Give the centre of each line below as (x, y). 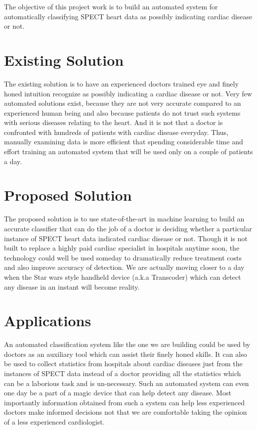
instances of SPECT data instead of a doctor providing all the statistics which (123, 373)
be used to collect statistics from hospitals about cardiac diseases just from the (123, 364)
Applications (48, 321)
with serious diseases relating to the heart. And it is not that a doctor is (113, 122)
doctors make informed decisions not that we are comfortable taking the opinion (126, 412)
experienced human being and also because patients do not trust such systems (122, 112)
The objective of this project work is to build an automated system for (111, 6)
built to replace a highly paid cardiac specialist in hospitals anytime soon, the (122, 248)
